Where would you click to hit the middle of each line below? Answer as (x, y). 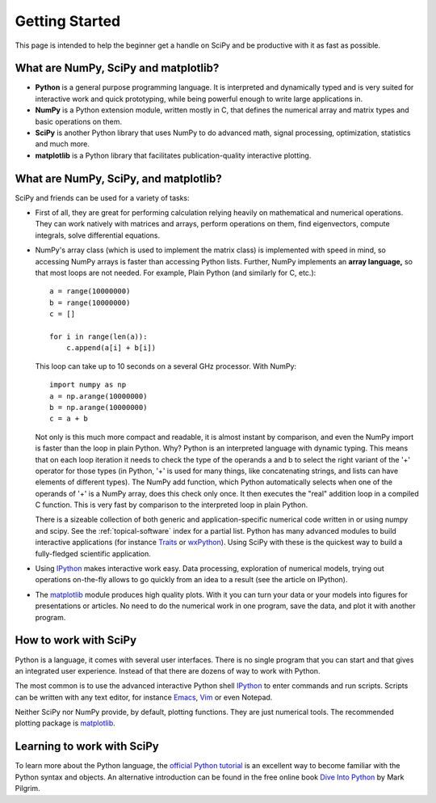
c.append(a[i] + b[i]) (111, 348)
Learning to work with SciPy (87, 747)
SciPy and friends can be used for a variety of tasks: (102, 197)
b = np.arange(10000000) (99, 407)
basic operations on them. (79, 121)
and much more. (63, 144)
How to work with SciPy (76, 640)
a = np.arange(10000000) (99, 396)
